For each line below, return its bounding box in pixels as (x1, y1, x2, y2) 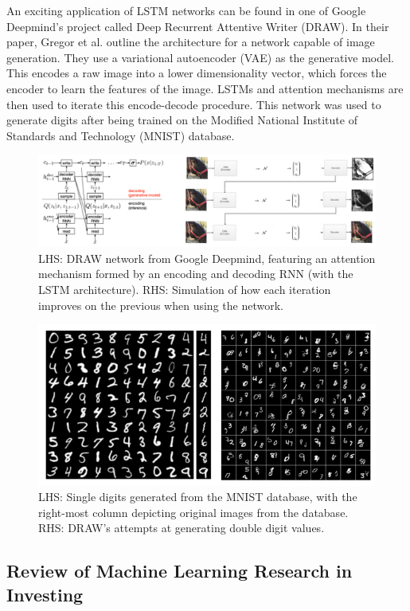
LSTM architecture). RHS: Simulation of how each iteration (38, 281, 331, 298)
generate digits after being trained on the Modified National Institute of (6, 112, 357, 128)
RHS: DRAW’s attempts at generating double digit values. (38, 519, 325, 536)
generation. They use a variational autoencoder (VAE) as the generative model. (6, 49, 395, 65)
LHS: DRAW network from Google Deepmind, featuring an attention (38, 249, 376, 266)
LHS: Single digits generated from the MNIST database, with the (38, 488, 357, 505)
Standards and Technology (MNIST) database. (6, 127, 235, 143)
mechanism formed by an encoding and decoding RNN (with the (38, 265, 353, 282)
